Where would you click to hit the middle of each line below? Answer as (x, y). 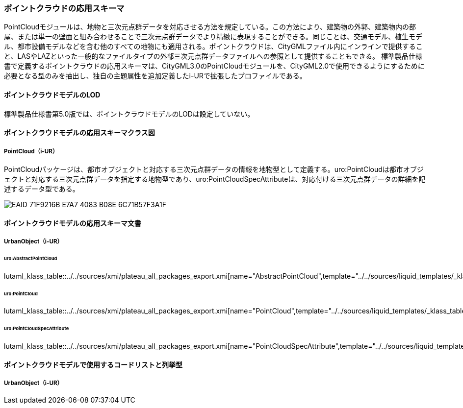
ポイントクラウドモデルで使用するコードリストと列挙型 (93, 364)
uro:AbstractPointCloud (31, 258)
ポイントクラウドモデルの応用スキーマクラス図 (79, 133)
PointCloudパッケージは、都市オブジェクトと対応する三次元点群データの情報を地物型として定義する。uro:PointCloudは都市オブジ (214, 169)
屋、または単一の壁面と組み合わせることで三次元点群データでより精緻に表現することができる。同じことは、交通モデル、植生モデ (213, 37)
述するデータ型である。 (42, 189)
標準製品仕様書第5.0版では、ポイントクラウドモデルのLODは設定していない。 (129, 114)
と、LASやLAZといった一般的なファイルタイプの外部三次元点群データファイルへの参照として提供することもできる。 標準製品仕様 (213, 56)
